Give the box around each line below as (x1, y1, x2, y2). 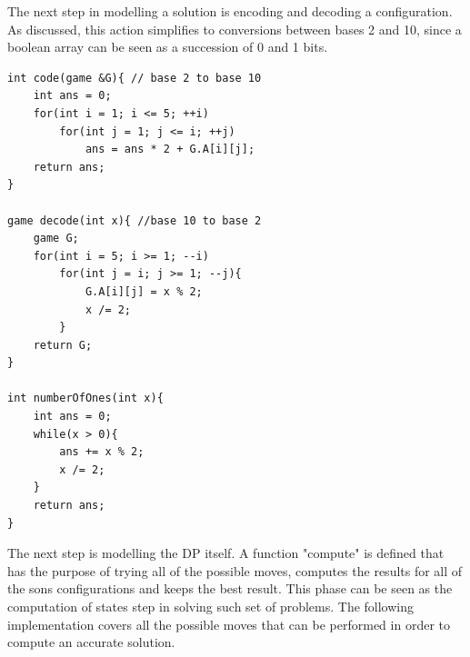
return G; (33, 338, 93, 352)
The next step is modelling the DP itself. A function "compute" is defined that (7, 543, 445, 562)
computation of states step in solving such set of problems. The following (7, 597, 415, 615)
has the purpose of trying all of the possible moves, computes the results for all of (7, 561, 463, 580)
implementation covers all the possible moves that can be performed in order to (7, 614, 450, 633)
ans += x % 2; (59, 445, 145, 459)
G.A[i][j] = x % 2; (85, 284, 203, 298)
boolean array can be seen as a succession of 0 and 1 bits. (7, 37, 328, 56)
